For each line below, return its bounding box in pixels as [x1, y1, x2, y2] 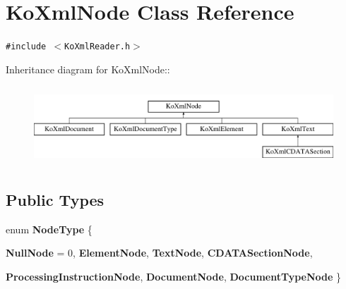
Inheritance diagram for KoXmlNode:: [6, 61, 170, 76]
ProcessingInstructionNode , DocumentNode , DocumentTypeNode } [6, 269, 342, 283]
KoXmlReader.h [64, 42, 131, 52]
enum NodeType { [6, 221, 93, 236]
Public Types [6, 188, 105, 210]
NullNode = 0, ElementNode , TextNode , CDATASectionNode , [6, 245, 313, 260]
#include [6, 42, 47, 52]
